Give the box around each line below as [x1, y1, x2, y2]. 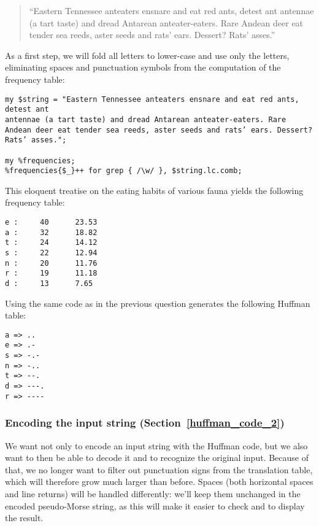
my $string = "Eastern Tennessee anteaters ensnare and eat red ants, [5, 95, 299, 104]
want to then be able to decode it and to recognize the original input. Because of [5, 451, 309, 464]
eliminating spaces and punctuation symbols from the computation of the [5, 61, 281, 74]
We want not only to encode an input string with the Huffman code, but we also [5, 439, 308, 452]
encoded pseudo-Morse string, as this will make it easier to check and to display [5, 499, 305, 512]
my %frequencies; [5, 156, 75, 165]
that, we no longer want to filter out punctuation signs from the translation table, [5, 463, 313, 476]
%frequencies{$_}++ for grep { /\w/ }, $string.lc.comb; [5, 166, 242, 176]
